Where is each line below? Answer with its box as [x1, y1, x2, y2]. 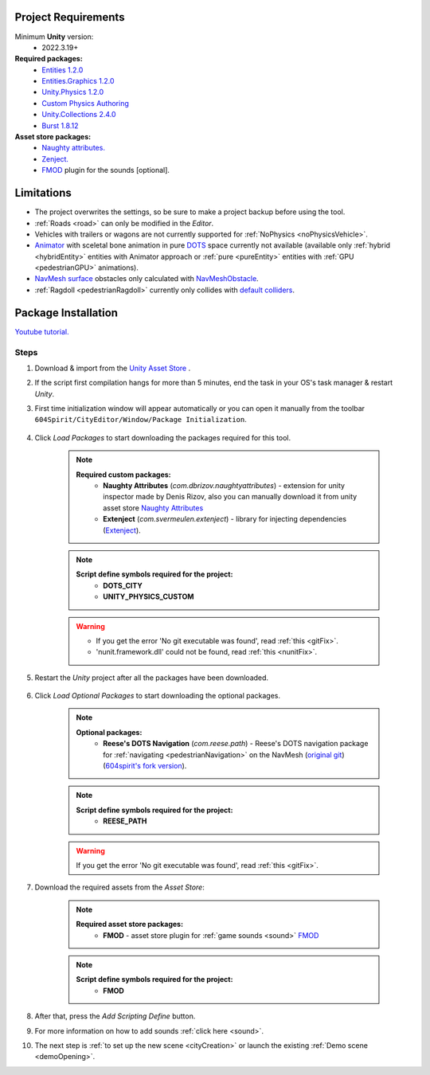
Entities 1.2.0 [41, 64, 84, 75]
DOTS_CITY [103, 580, 143, 590]
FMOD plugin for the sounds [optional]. [41, 166, 170, 175]
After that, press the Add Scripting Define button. [34, 1011, 196, 1021]
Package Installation [14, 306, 119, 319]
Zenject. [41, 154, 69, 163]
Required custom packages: [76, 470, 171, 479]
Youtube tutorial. [14, 326, 69, 336]
